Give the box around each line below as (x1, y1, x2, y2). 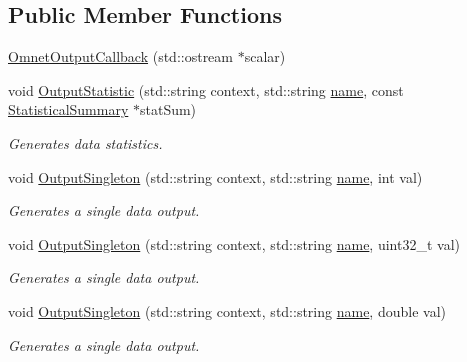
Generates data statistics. (8, 132, 163, 153)
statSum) (139, 99, 197, 120)
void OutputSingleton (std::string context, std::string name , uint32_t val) (8, 233, 460, 254)
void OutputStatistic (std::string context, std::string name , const (8, 79, 404, 100)
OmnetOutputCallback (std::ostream (8, 46, 233, 67)
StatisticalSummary (8, 99, 129, 120)
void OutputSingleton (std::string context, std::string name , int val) (8, 166, 423, 187)
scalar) (244, 46, 286, 67)
